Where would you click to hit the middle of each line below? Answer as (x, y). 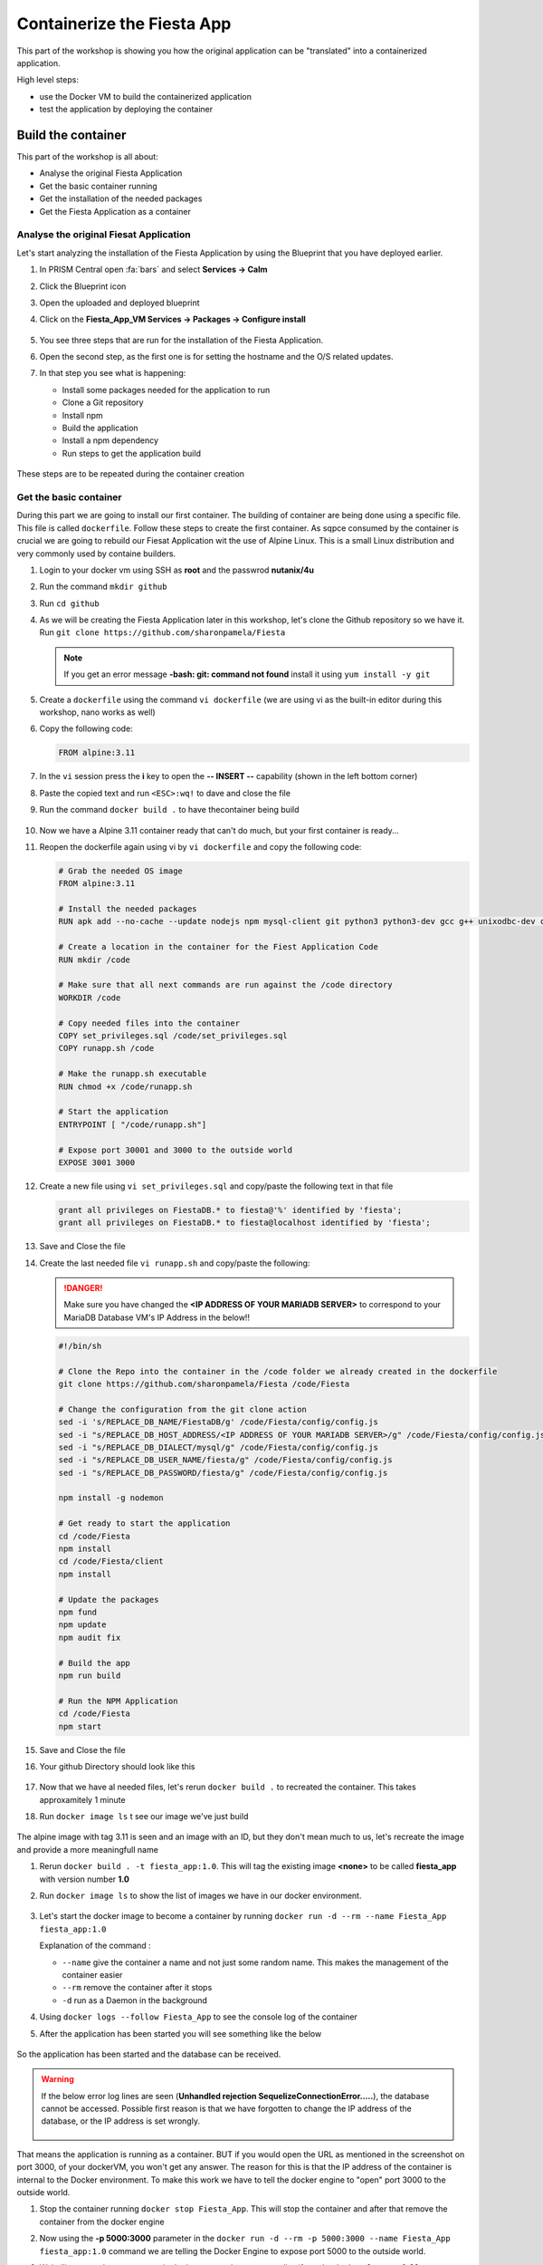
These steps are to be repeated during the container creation (130, 474)
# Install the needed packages (128, 909)
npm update (82, 1625)
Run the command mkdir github (103, 587)
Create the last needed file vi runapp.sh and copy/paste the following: (175, 1263)
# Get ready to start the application (144, 1523)
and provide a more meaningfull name (87, 1849)
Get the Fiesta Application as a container (115, 211)
